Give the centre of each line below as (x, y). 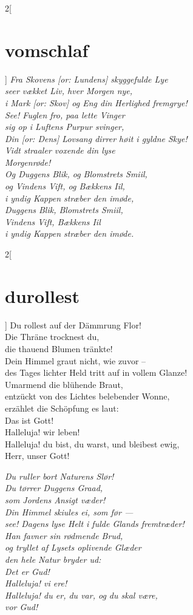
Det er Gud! (27, 571)
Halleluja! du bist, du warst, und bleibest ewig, (92, 443)
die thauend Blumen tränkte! (59, 348)
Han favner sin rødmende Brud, (64, 535)
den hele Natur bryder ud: (53, 559)
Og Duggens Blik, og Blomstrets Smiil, (76, 174)
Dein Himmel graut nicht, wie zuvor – (76, 360)
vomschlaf (47, 49)
